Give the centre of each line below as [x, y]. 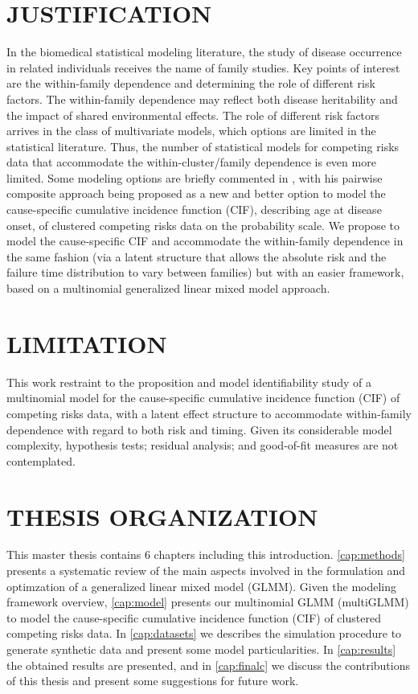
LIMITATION [87, 343]
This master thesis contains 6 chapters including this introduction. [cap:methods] [206, 554]
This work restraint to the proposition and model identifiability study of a [189, 382]
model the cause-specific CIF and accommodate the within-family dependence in [205, 241]
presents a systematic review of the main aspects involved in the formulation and [206, 571]
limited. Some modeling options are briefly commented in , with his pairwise [195, 177]
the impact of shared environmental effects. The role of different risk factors [193, 115]
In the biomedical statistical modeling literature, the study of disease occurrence [204, 52]
